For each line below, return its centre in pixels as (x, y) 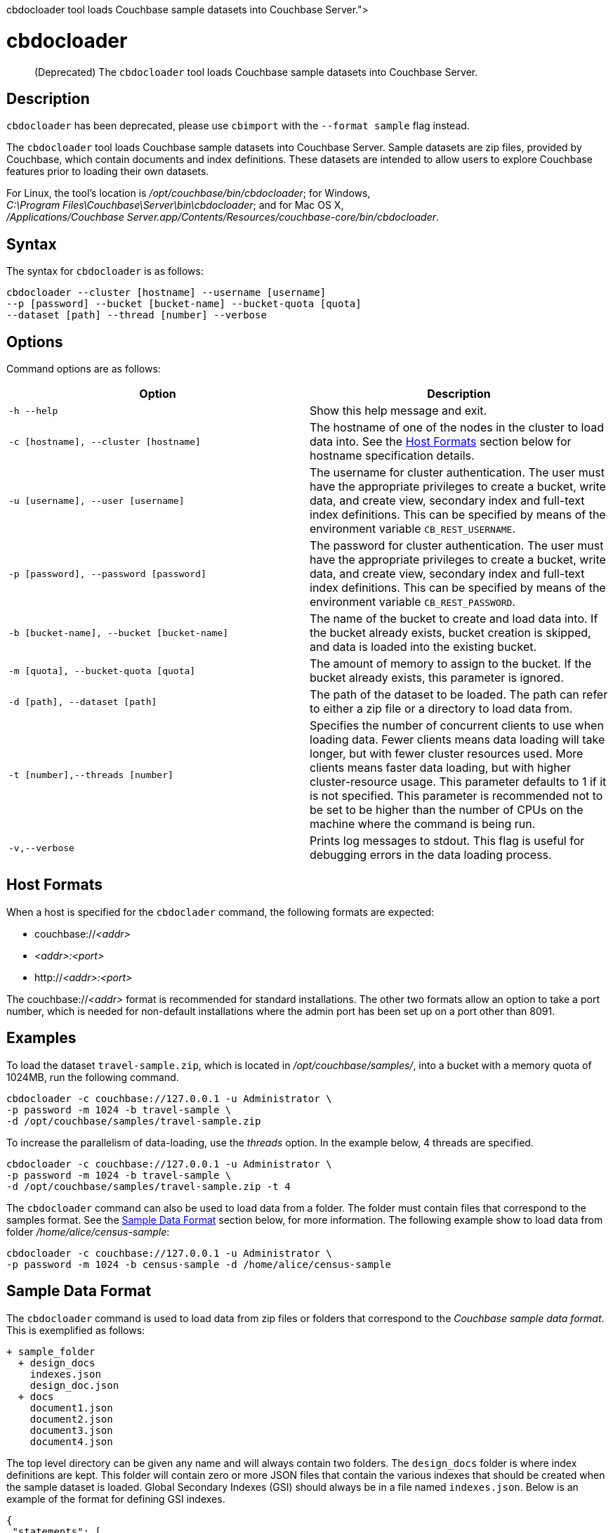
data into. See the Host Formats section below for (441, 442)
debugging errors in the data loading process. (431, 855)
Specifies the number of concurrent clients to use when (457, 726)
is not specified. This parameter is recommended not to (456, 796)
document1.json (71, 1408)
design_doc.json (74, 1385)
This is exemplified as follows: (76, 1330)
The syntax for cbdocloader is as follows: (105, 271)
